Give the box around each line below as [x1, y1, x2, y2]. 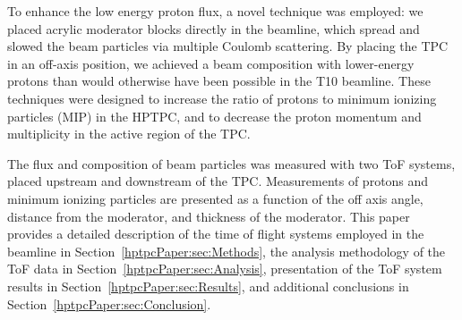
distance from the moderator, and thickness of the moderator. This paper [7, 206, 410, 225]
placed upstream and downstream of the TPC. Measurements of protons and [7, 172, 429, 190]
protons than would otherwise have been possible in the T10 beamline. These [7, 72, 431, 90]
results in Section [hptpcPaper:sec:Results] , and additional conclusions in [7, 276, 409, 295]
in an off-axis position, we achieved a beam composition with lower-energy [7, 54, 415, 72]
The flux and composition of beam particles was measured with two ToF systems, [7, 154, 456, 173]
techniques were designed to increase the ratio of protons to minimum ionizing [7, 88, 437, 107]
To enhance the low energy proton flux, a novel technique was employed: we [7, 2, 423, 20]
